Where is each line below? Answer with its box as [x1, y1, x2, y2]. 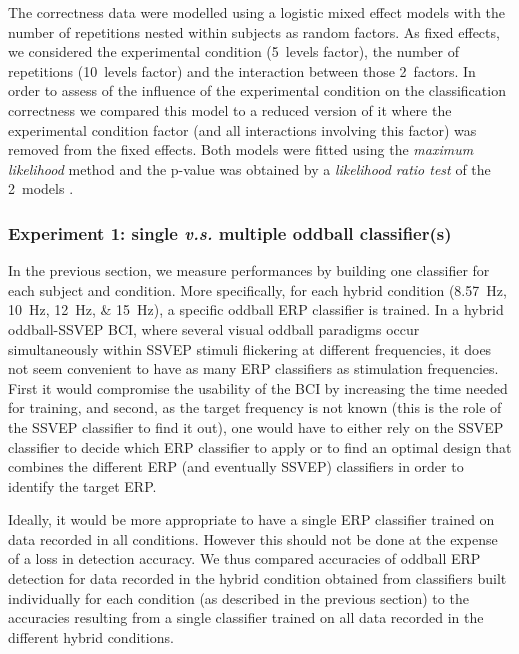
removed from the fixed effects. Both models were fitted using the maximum [8, 139, 474, 160]
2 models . [8, 178, 74, 199]
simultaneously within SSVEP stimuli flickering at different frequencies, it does [8, 338, 492, 359]
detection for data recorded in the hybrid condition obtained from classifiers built [8, 568, 507, 589]
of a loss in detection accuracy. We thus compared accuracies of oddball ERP [8, 548, 481, 569]
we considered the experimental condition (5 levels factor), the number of [8, 41, 460, 62]
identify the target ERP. [8, 475, 157, 496]
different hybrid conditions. [8, 626, 174, 647]
